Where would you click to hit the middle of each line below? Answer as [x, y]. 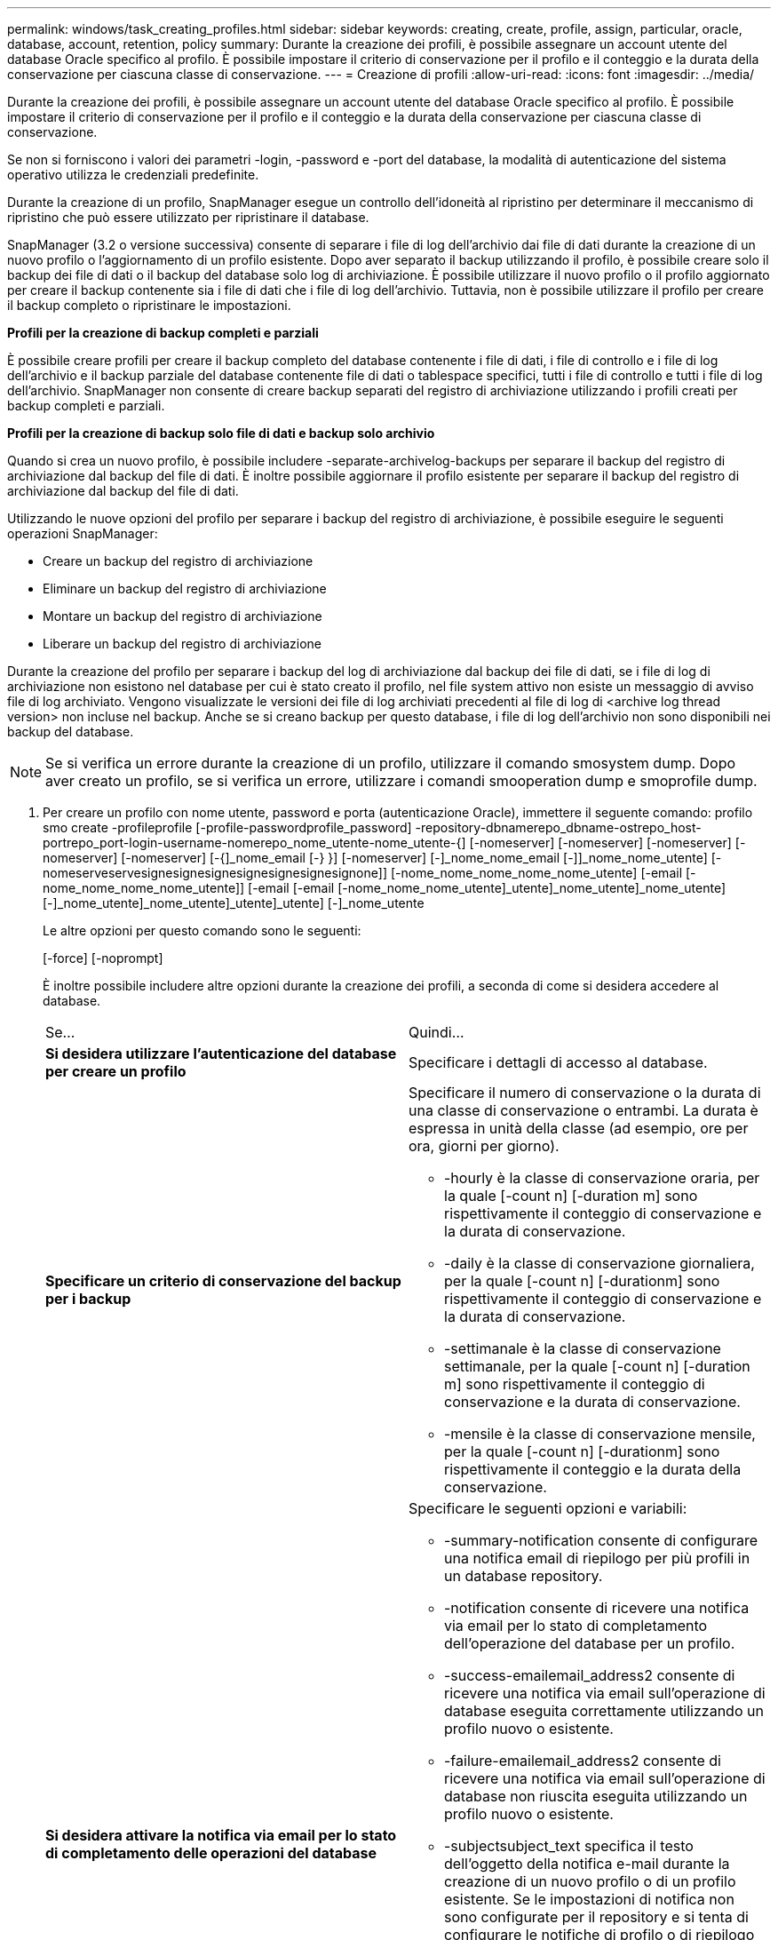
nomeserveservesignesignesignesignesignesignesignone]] [215, 873]
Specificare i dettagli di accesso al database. [558, 1062]
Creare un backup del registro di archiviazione [178, 561]
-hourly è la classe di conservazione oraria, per [602, 1178]
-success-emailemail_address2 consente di [590, 1675]
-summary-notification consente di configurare [601, 1540]
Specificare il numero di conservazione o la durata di [585, 1093]
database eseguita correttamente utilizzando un [604, 1711]
